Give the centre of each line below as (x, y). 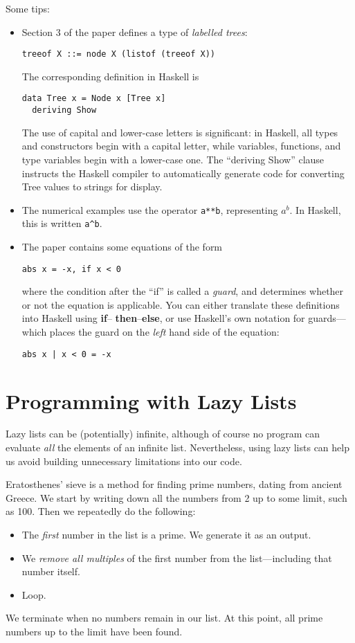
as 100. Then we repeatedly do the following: (101, 511)
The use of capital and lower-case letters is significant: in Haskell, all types (180, 132)
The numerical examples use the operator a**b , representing (150, 209)
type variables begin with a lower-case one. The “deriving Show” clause (173, 159)
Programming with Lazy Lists (151, 400)
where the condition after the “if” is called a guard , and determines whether (183, 291)
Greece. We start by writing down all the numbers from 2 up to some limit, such (176, 497)
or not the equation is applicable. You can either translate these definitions (181, 304)
